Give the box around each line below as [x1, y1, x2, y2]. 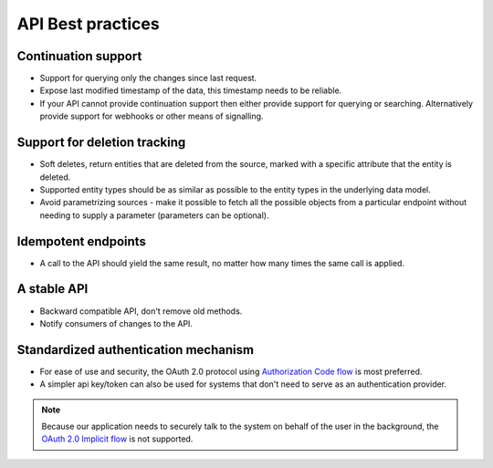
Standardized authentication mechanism [16, 342, 255, 358]
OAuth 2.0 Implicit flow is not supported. [41, 433, 194, 444]
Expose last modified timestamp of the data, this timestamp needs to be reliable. [39, 85, 342, 96]
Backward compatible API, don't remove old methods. [39, 306, 243, 317]
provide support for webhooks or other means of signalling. [39, 110, 264, 122]
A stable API [16, 281, 89, 296]
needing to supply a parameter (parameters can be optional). [39, 210, 269, 221]
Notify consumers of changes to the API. [39, 317, 194, 328]
